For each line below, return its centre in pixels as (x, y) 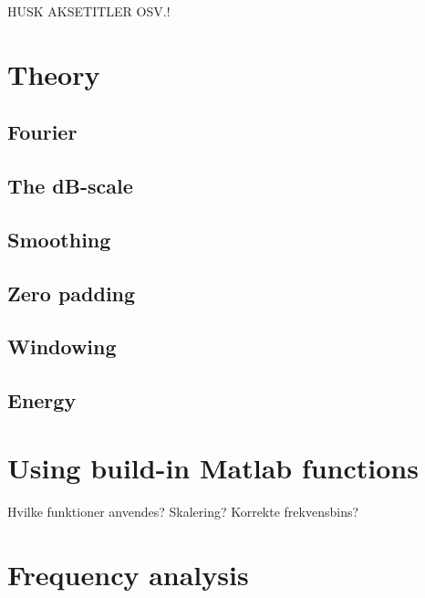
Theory (54, 73)
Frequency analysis (128, 574)
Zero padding (72, 293)
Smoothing (59, 239)
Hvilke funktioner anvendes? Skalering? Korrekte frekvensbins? (183, 511)
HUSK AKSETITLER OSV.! (89, 11)
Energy (42, 400)
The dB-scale (70, 186)
